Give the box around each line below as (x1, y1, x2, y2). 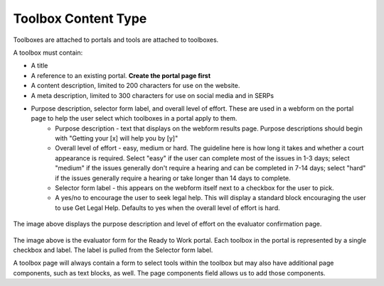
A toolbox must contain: (13, 48, 83, 57)
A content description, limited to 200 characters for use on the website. (31, 82, 240, 90)
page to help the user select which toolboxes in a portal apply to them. (31, 114, 238, 123)
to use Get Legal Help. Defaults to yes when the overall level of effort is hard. (55, 203, 280, 212)
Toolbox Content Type (13, 11, 147, 26)
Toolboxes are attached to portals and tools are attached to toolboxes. (13, 35, 219, 44)
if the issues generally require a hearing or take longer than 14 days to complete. (55, 174, 291, 182)
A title (31, 61, 48, 70)
